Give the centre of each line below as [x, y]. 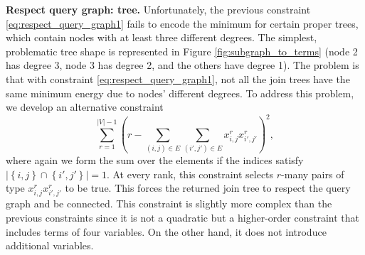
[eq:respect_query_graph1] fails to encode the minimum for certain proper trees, [182, 23]
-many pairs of [313, 174]
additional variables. [50, 245]
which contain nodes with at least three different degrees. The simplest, [162, 37]
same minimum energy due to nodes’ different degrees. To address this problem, [180, 93]
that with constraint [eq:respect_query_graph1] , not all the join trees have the [178, 78]
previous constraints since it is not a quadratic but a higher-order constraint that [182, 217]
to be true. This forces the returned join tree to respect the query [208, 188]
